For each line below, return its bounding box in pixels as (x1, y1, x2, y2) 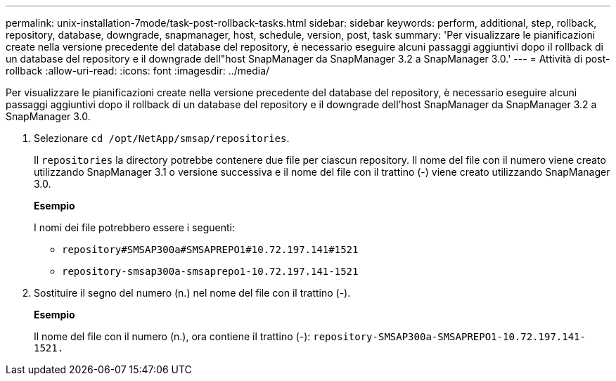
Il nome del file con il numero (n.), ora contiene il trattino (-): (34, 330, 311, 342)
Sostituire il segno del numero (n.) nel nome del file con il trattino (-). (34, 287, 351, 299)
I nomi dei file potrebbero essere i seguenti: (34, 221, 235, 233)
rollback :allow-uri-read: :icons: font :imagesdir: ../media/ (6, 65, 270, 77)
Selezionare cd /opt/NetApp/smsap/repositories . (34, 132, 290, 144)
